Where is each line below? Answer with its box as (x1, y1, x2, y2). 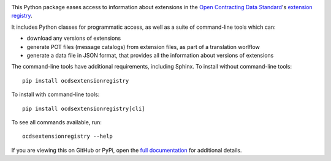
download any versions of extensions (26, 34, 121, 42)
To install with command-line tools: (11, 91, 100, 98)
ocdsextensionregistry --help (22, 133, 113, 140)
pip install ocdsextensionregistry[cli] (22, 105, 145, 112)
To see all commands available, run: (11, 118, 102, 125)
